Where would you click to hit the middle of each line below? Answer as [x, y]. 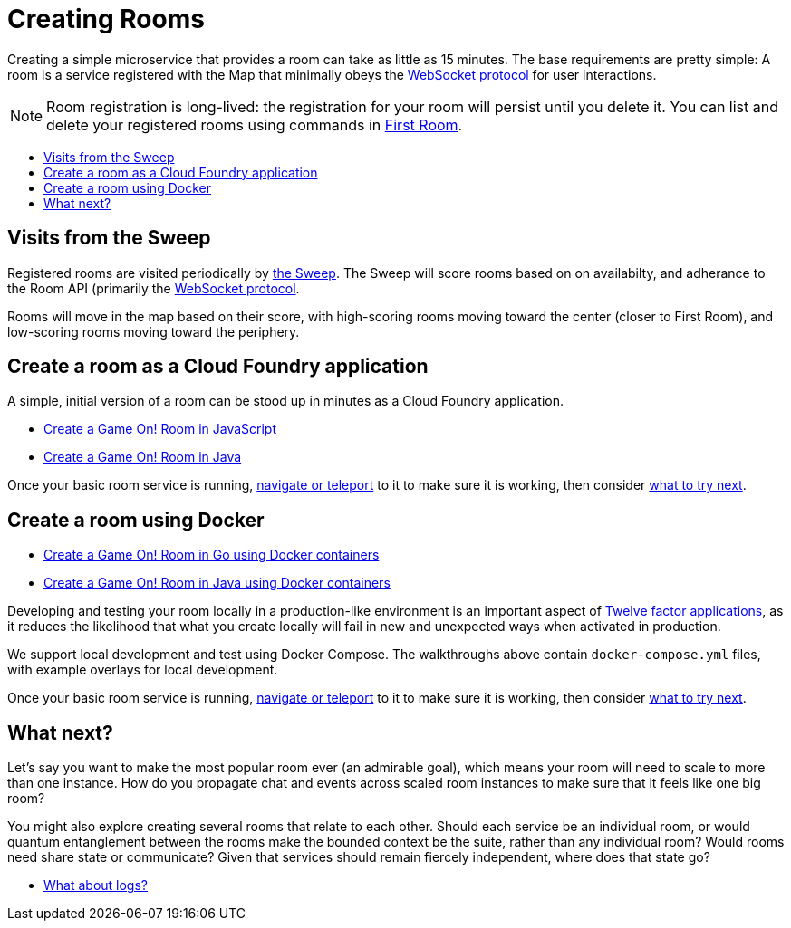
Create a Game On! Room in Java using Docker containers [217, 583]
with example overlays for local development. [143, 670]
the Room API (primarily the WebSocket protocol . [154, 288]
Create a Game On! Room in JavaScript [160, 429]
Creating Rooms [106, 19]
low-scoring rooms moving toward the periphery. [154, 331]
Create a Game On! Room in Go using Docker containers [212, 555]
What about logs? [96, 885]
